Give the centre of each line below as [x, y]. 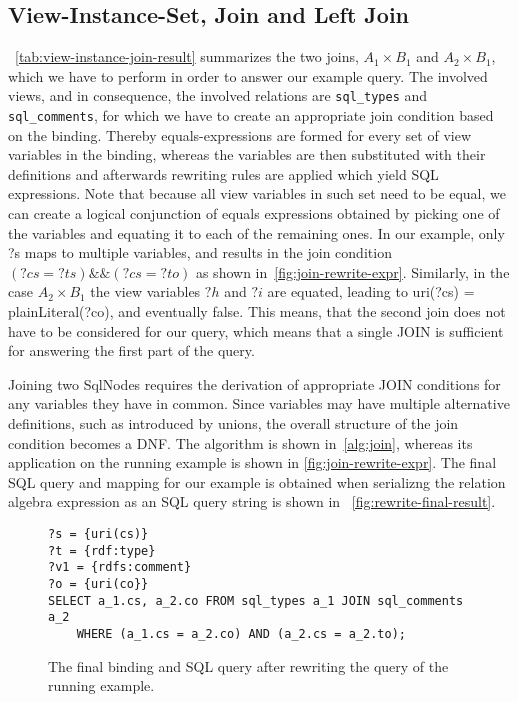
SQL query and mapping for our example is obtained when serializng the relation [257, 481]
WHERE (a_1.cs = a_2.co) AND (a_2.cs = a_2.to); [241, 633]
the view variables [145, 291]
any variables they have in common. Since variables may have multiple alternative [259, 403]
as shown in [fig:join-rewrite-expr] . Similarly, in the [352, 271]
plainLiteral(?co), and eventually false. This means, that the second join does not [257, 311]
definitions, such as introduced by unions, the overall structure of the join [233, 423]
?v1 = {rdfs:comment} [120, 567]
